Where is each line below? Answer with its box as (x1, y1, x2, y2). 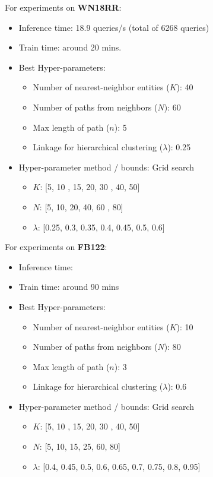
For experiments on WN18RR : (5, 1, 122, 13)
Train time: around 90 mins (18, 280, 119, 293)
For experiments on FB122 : (5, 241, 107, 253)
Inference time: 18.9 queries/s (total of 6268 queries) (18, 21, 209, 33)
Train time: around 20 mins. (18, 41, 122, 53)
